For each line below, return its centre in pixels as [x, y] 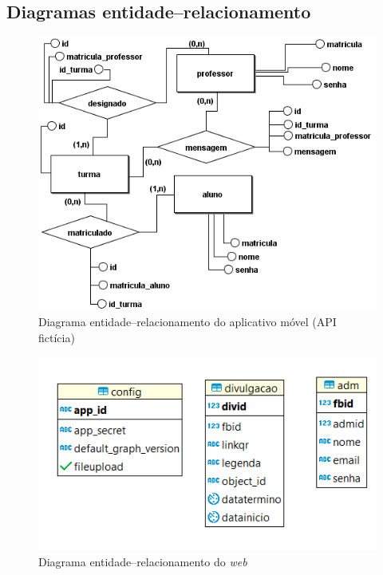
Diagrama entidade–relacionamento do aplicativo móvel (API [188, 322]
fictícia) [57, 337]
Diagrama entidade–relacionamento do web [143, 561]
